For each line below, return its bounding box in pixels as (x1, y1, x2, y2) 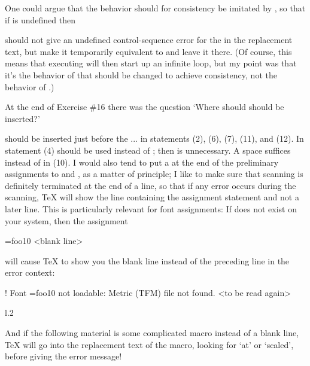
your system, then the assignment (5, 214, 128, 227)
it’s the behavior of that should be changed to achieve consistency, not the (5, 68, 277, 81)
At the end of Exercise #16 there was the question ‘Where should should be (5, 100, 284, 113)
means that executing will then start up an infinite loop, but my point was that (5, 57, 297, 69)
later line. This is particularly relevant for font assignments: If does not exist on (5, 202, 297, 215)
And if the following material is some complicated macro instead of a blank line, (5, 327, 299, 339)
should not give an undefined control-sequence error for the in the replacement (5, 33, 293, 46)
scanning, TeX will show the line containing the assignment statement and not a (5, 191, 299, 203)
